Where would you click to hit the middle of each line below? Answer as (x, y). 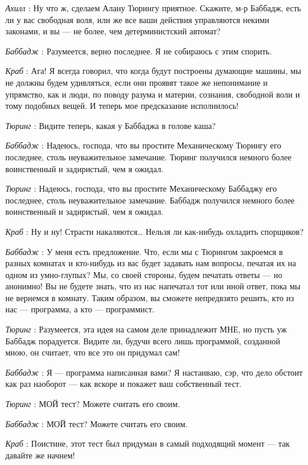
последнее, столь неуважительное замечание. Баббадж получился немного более (150, 200)
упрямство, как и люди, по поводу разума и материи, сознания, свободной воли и (153, 94)
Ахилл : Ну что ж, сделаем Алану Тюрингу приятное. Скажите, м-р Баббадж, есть (153, 8)
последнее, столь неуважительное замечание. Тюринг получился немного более (148, 156)
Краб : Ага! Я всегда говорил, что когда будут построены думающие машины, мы (153, 71)
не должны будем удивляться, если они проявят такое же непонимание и (137, 82)
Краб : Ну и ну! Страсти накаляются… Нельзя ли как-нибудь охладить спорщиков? (155, 231)
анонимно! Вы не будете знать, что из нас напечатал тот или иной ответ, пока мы (153, 286)
